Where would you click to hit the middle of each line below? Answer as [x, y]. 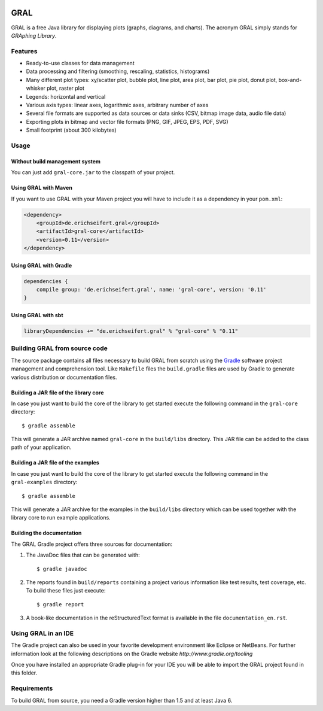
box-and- [290, 80]
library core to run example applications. [61, 518]
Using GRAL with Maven [42, 188]
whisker [36, 88]
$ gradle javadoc [62, 569]
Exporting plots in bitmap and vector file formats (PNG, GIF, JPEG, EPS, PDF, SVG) [127, 121]
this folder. [24, 673]
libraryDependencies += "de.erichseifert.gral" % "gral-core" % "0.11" [131, 331]
